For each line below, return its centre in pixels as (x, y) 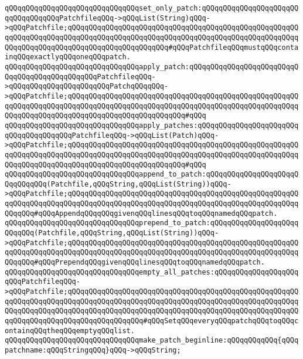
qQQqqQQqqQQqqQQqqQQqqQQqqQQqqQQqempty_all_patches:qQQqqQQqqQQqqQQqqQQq (152, 272)
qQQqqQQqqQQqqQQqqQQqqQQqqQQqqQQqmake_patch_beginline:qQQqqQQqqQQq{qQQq (152, 341)
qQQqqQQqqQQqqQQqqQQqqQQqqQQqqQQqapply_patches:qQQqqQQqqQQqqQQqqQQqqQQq (152, 125)
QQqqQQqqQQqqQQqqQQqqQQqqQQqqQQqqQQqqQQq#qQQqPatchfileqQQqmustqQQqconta (152, 47)
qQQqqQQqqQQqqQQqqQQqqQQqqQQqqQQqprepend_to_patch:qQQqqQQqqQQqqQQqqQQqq (152, 223)
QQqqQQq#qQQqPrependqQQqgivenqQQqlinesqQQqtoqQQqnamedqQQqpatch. (135, 263)
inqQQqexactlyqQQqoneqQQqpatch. (68, 57)
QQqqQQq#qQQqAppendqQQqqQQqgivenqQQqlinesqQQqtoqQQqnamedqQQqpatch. (141, 213)
